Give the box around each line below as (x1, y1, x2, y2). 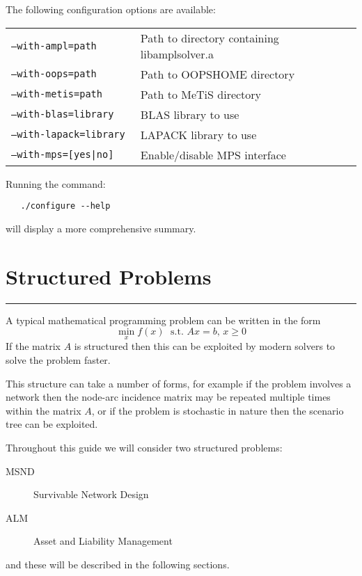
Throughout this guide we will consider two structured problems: (6, 440, 283, 454)
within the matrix (6, 403, 81, 417)
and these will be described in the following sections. (6, 557, 230, 571)
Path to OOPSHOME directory (140, 65, 295, 82)
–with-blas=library (11, 109, 114, 120)
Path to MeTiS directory (140, 86, 262, 102)
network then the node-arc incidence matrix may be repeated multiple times (6, 390, 331, 404)
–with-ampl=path (11, 40, 97, 51)
